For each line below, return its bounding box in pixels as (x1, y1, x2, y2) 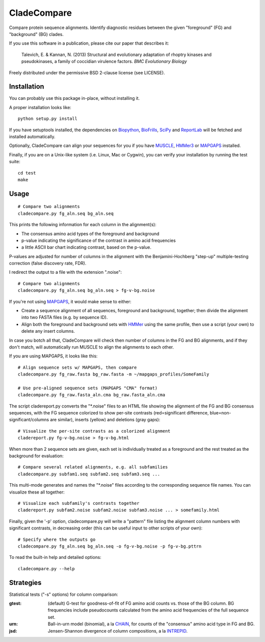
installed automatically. (9, 133, 56, 140)
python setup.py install (18, 116, 78, 121)
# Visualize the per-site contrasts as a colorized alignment (18, 428, 171, 434)
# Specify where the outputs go (18, 536, 96, 542)
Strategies (9, 578, 42, 587)
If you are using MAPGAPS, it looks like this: (9, 353, 98, 359)
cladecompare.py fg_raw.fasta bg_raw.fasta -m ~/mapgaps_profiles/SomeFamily (18, 372, 210, 377)
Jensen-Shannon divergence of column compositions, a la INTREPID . (48, 628, 188, 634)
